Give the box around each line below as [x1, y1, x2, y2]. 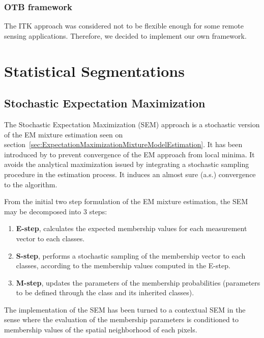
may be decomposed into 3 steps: [4, 206, 107, 216]
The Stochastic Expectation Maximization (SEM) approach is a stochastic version [4, 119, 260, 129]
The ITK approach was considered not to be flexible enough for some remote [4, 20, 244, 31]
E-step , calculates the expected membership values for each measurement [16, 223, 247, 234]
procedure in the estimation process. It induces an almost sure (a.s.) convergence [4, 168, 256, 179]
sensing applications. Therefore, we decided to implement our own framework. [4, 30, 247, 41]
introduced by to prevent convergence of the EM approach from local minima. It [4, 149, 255, 159]
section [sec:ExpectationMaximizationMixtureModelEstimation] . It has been [4, 139, 243, 150]
